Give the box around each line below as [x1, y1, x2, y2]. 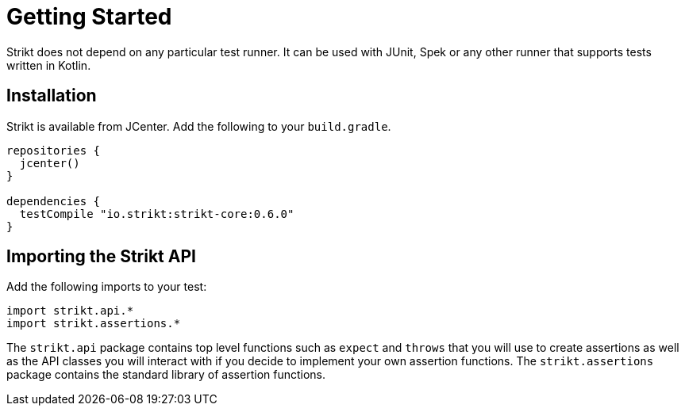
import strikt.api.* [6, 304, 134, 318]
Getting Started [6, 3, 172, 30]
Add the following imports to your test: [6, 280, 207, 294]
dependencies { [6, 194, 101, 208]
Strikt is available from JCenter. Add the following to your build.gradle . [6, 119, 391, 133]
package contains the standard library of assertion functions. [6, 368, 326, 382]
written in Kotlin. [6, 58, 91, 72]
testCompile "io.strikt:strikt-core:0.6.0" [19, 207, 294, 220]
